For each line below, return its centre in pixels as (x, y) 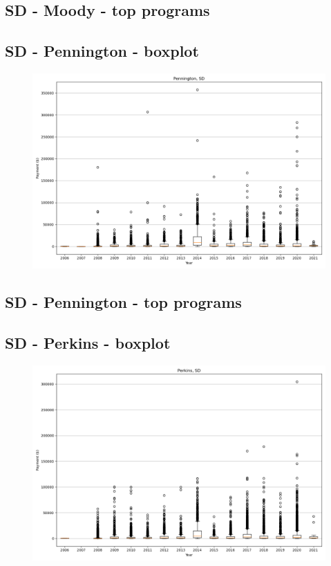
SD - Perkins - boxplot (88, 343)
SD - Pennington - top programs (123, 302)
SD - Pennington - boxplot (102, 51)
